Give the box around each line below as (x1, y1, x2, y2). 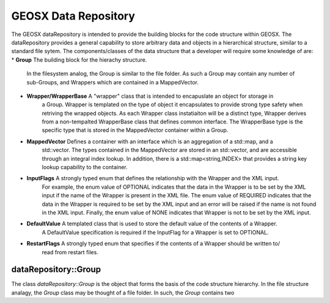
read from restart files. (42, 248, 99, 256)
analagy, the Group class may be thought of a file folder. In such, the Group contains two (11, 289, 235, 296)
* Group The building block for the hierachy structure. (11, 56, 147, 64)
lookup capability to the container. (42, 164, 128, 171)
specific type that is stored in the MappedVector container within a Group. (42, 126, 229, 134)
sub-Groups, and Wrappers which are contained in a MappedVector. (26, 78, 199, 86)
